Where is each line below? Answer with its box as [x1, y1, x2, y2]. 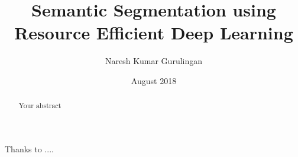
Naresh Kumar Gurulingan [105, 55, 203, 67]
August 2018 [131, 74, 177, 86]
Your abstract [18, 101, 61, 111]
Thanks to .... [5, 142, 54, 155]
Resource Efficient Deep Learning [14, 21, 293, 45]
